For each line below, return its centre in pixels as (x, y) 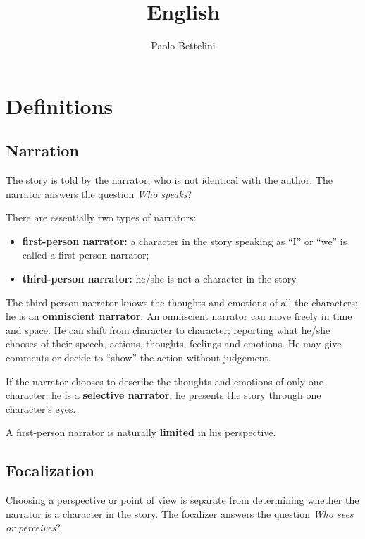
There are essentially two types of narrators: (101, 217)
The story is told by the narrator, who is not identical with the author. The (169, 180)
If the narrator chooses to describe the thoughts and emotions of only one (165, 381)
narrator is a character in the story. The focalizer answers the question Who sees (180, 513)
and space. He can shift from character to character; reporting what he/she (168, 329)
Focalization (50, 470)
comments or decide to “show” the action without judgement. (138, 358)
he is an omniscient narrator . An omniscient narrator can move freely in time (179, 316)
